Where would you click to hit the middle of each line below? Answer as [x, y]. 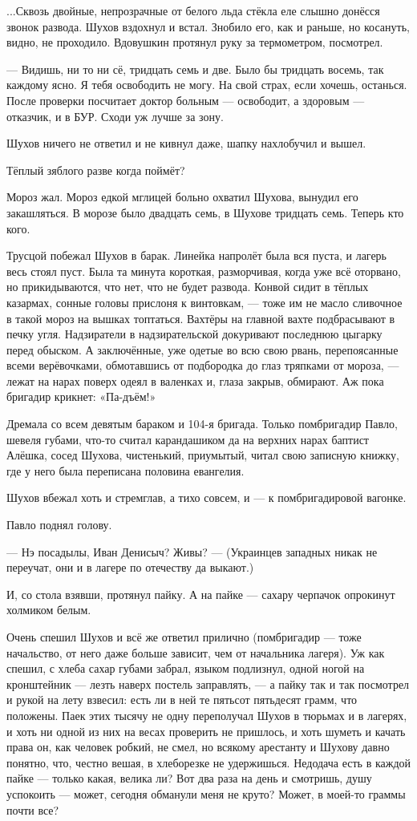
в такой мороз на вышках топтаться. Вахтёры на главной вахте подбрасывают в [201, 318]
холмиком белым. [49, 610]
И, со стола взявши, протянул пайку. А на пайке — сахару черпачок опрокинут [201, 594]
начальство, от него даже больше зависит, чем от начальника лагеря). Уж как [196, 652]
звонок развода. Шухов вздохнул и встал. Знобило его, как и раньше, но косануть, [208, 26]
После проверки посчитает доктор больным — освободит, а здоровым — [186, 100]
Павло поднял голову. [59, 525]
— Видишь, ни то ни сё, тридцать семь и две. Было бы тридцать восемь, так [195, 69]
